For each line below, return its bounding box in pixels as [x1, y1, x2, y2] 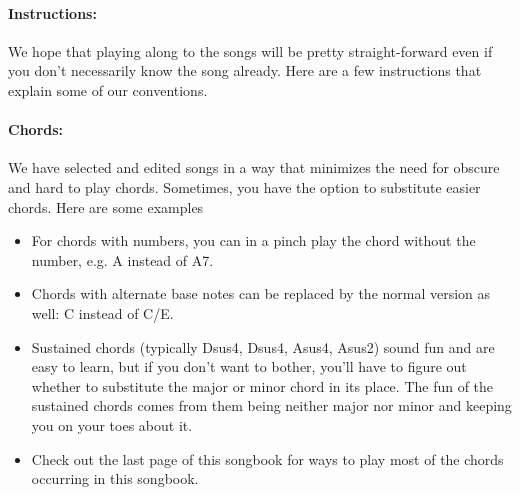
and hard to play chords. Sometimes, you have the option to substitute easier [8, 176, 481, 197]
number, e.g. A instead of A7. [31, 249, 214, 270]
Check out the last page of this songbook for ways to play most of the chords [31, 448, 504, 469]
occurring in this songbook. [31, 468, 199, 489]
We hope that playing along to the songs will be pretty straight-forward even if [8, 40, 493, 61]
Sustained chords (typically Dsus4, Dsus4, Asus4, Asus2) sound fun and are [31, 336, 495, 357]
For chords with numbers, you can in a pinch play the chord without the [31, 230, 476, 251]
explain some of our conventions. [8, 79, 208, 100]
